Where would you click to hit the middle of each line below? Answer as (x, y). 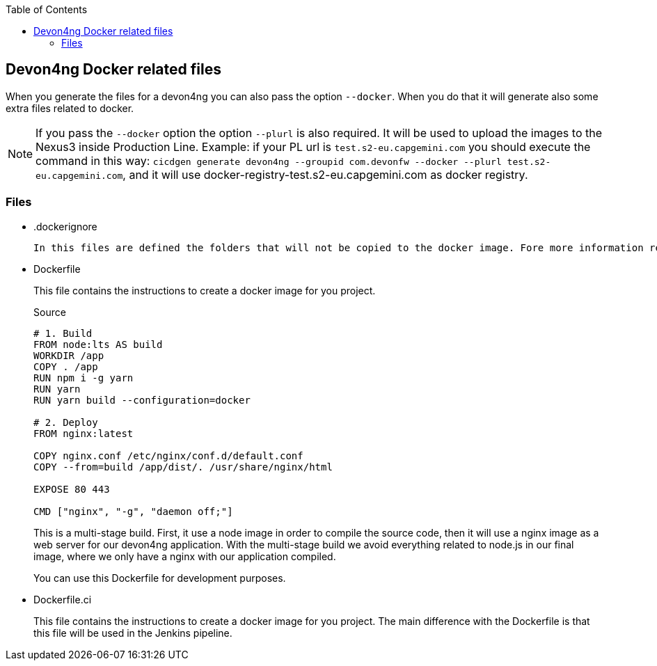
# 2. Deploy (66, 422)
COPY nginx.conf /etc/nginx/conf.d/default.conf (168, 455)
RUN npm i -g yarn (84, 378)
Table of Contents (47, 9)
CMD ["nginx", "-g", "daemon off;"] (133, 511)
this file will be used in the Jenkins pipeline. (133, 633)
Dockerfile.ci (63, 599)
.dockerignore (65, 226)
